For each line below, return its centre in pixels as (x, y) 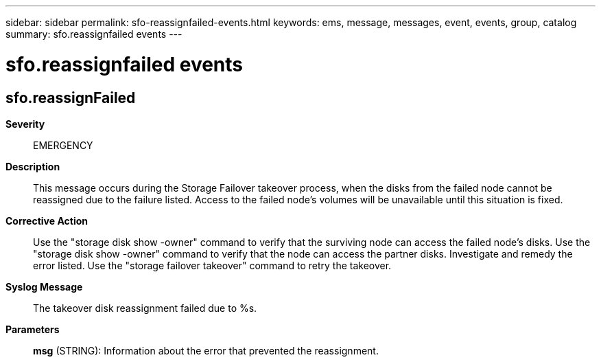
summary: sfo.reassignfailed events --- (94, 34)
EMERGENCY (63, 145)
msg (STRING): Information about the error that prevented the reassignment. (206, 350)
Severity (25, 124)
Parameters (33, 329)
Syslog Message (44, 286)
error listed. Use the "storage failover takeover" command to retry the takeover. (212, 265)
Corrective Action (47, 220)
